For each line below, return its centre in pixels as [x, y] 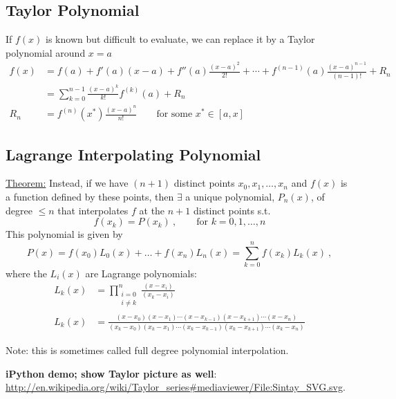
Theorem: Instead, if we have [67, 183]
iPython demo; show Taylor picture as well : [111, 373]
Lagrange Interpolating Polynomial [133, 154]
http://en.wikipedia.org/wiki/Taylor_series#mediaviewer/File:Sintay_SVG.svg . [176, 387]
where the [26, 273]
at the [152, 210]
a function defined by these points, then [90, 197]
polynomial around [46, 52]
